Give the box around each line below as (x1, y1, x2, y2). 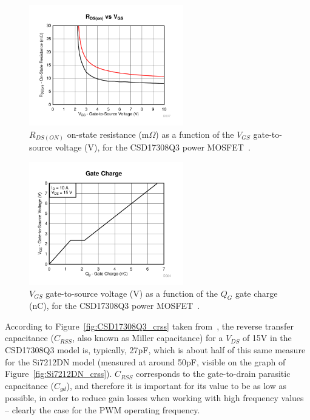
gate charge (235, 286, 278, 299)
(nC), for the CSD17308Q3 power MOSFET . (29, 299, 200, 312)
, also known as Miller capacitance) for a (72, 331, 223, 344)
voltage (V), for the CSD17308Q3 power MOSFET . (55, 141, 251, 154)
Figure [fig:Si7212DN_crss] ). (5, 367, 112, 380)
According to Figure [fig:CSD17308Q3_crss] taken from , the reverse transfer (5, 319, 294, 332)
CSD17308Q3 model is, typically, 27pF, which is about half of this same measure (5, 344, 306, 356)
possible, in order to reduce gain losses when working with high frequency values (5, 391, 304, 404)
